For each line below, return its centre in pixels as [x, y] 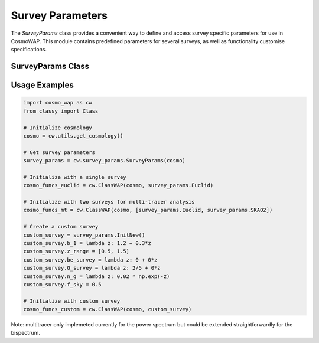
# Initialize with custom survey [72, 301]
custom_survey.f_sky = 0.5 [62, 284]
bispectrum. [26, 333]
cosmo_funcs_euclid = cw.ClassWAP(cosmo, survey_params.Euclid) [118, 185]
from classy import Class [61, 111]
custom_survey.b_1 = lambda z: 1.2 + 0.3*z [87, 243]
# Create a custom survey [61, 227]
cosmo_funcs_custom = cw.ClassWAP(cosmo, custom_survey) [108, 309]
